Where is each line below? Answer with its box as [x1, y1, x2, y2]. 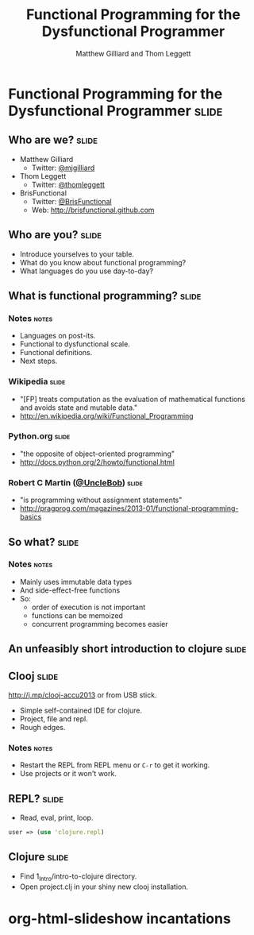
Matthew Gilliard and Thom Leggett [75, 48, 191, 58]
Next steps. [19, 356, 58, 366]
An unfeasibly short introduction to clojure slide [8, 642, 247, 656]
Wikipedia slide [8, 376, 66, 387]
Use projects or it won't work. [19, 769, 117, 779]
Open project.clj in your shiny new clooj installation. [19, 882, 189, 891]
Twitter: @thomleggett [31, 180, 106, 189]
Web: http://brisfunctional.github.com [31, 205, 155, 214]
